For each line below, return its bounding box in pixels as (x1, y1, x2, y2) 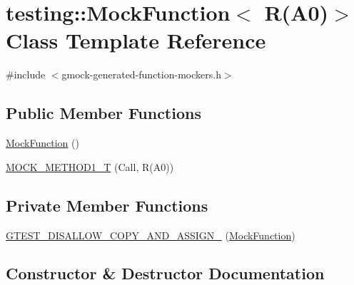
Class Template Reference (6, 26, 266, 55)
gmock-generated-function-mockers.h (61, 67, 221, 82)
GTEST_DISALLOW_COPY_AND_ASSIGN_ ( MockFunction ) (6, 227, 295, 242)
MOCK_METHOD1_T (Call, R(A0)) (6, 159, 174, 174)
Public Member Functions (6, 102, 201, 124)
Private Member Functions (6, 194, 208, 216)
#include (6, 67, 46, 82)
